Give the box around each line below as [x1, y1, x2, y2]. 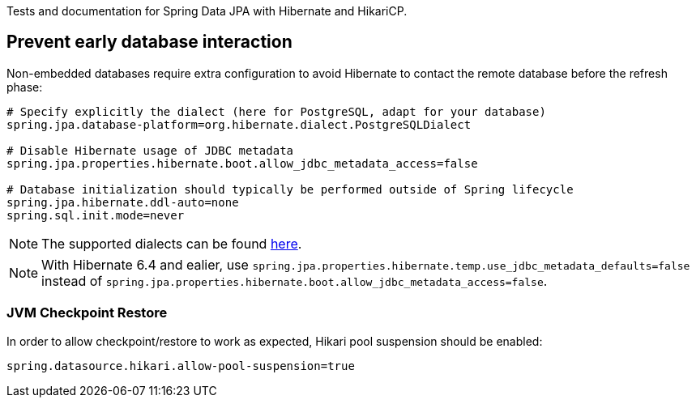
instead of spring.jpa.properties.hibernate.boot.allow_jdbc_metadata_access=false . [41, 272, 548, 289]
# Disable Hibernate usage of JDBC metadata [6, 143, 294, 157]
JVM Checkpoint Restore [6, 304, 168, 321]
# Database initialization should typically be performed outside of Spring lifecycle [6, 182, 574, 196]
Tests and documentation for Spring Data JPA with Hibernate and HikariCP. [6, 4, 408, 18]
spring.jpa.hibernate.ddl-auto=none [6, 195, 239, 209]
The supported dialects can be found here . [41, 235, 302, 252]
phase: [6, 79, 43, 94]
